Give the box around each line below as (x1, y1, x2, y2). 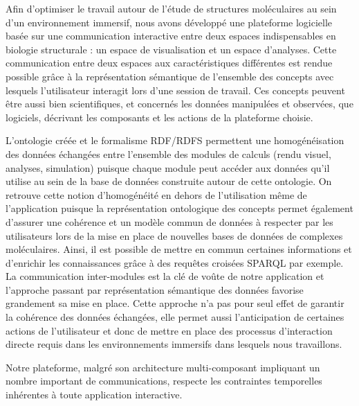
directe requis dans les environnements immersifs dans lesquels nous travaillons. (6, 337, 342, 351)
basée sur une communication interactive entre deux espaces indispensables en (6, 28, 336, 43)
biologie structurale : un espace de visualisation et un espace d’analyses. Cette (6, 42, 337, 56)
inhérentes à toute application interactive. (6, 387, 183, 402)
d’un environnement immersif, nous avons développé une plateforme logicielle (6, 15, 333, 29)
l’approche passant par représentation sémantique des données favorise (6, 282, 304, 297)
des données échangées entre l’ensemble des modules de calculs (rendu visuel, (6, 146, 331, 161)
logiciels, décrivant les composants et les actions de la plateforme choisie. (6, 109, 313, 124)
